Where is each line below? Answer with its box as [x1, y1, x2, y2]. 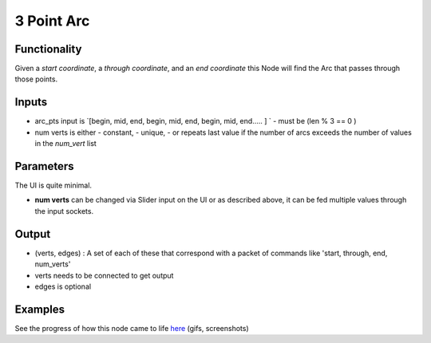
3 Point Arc [14, 12, 90, 30]
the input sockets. [34, 206, 94, 215]
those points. [14, 74, 58, 84]
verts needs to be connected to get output [34, 270, 174, 280]
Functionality [14, 42, 82, 56]
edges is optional [34, 282, 92, 291]
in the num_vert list [34, 139, 97, 148]
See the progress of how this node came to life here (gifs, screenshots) [14, 323, 249, 333]
